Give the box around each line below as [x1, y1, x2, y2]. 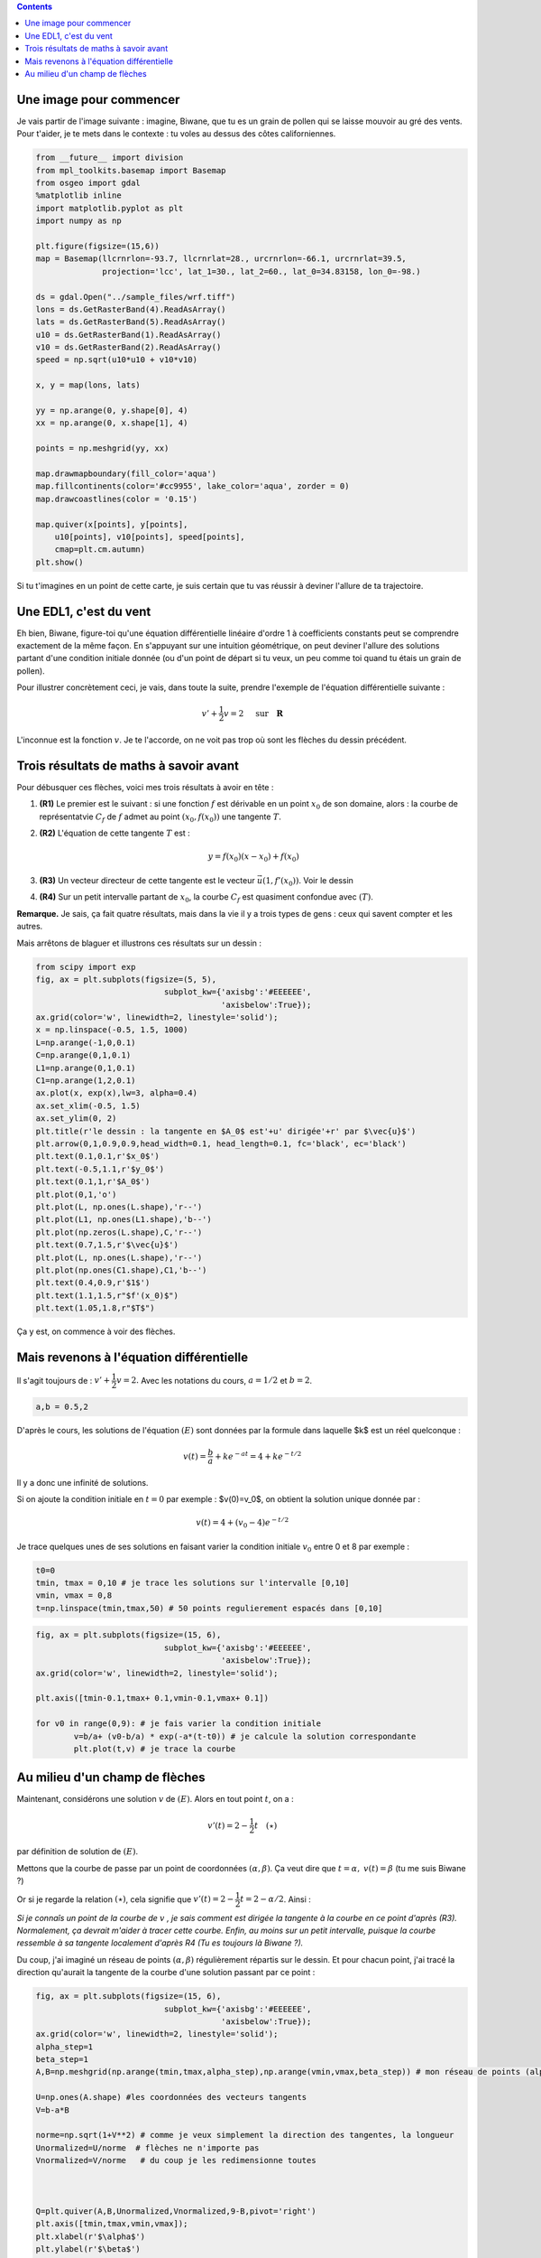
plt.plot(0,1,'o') [35, 1189, 117, 1199]
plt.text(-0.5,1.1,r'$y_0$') [35, 1163, 165, 1174]
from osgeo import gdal [35, 178, 142, 189]
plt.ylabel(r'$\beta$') [35, 2244, 142, 2253]
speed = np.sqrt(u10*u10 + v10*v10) [35, 355, 198, 365]
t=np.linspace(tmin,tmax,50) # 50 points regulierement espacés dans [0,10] [35, 1603, 383, 1613]
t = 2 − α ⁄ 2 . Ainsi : [240, 1893, 311, 1905]
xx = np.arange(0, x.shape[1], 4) [35, 418, 188, 428]
